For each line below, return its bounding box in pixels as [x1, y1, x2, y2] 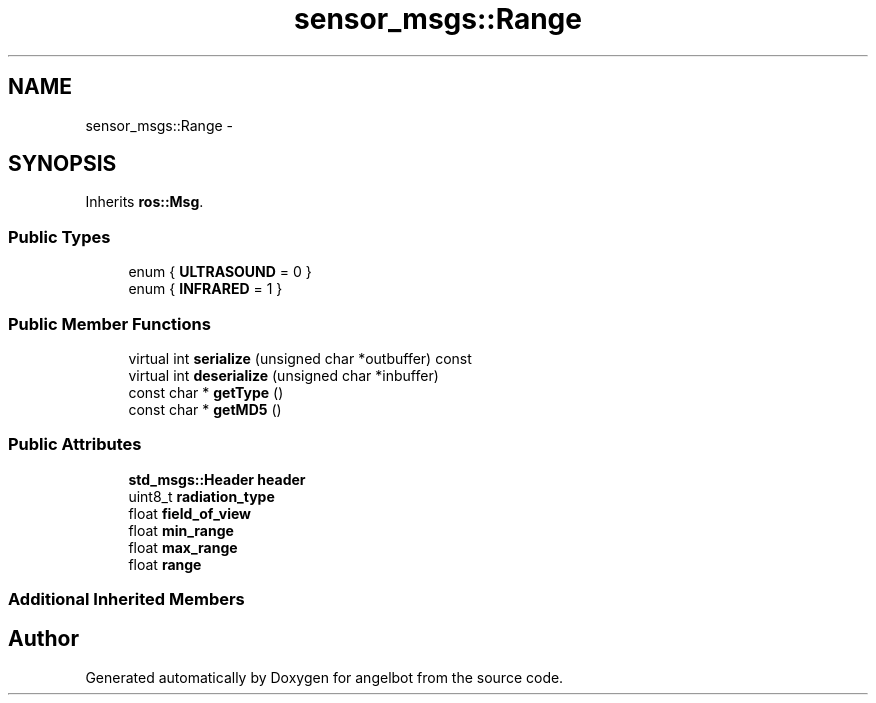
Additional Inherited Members [8, 589, 245, 610]
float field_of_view [128, 504, 251, 522]
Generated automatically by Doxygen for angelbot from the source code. [85, 668, 564, 686]
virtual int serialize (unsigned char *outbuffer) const [128, 349, 472, 367]
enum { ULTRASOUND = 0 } [128, 263, 312, 281]
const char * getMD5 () [128, 400, 282, 418]
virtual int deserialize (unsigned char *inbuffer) [128, 366, 439, 384]
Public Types [8, 226, 111, 247]
